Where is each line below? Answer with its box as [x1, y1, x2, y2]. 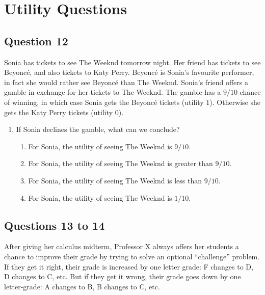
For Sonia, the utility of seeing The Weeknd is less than [28, 175, 202, 185]
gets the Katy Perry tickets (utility [4, 106, 113, 117]
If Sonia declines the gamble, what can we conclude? [16, 124, 180, 135]
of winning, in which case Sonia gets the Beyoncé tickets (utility [4, 96, 204, 107]
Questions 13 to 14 [4, 217, 105, 233]
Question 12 [4, 33, 68, 48]
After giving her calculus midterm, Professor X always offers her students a [4, 241, 239, 252]
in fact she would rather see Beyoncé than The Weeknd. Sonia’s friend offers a [4, 76, 248, 87]
